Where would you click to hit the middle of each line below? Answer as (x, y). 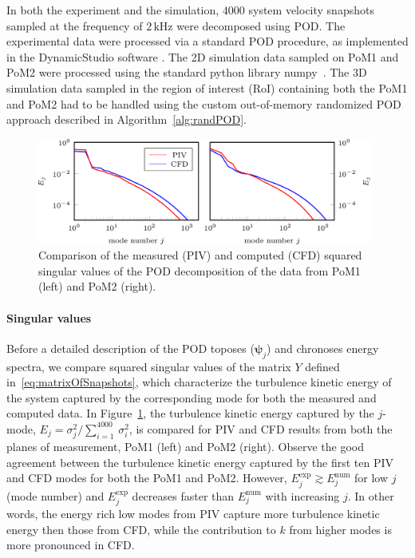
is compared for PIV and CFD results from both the (264, 428)
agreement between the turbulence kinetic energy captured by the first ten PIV (200, 462)
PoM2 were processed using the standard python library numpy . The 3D (187, 72)
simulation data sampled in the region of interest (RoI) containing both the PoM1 (207, 87)
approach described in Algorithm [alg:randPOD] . (126, 119)
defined (322, 366)
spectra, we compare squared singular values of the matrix (149, 366)
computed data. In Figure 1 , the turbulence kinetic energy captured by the (190, 413)
